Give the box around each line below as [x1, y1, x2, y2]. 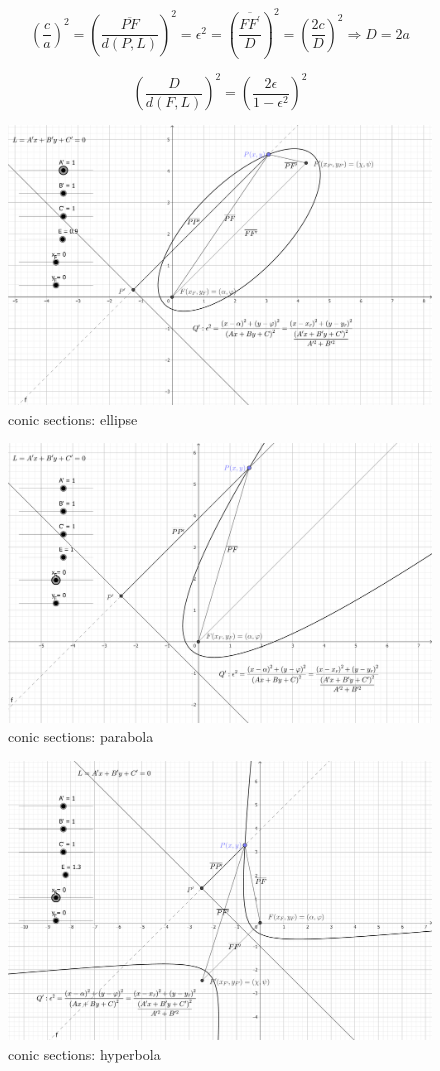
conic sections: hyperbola [8, 1043, 161, 1064]
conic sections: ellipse [8, 408, 138, 429]
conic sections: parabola [8, 726, 154, 747]
